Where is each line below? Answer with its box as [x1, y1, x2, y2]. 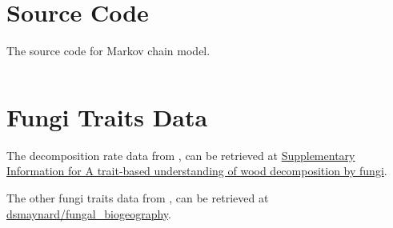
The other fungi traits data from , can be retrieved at [6, 190, 269, 206]
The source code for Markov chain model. [6, 42, 211, 59]
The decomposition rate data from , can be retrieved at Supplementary [6, 146, 355, 163]
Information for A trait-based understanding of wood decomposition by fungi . [6, 162, 387, 179]
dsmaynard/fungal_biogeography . [6, 205, 171, 222]
